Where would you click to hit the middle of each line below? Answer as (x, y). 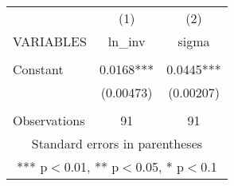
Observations (49, 120)
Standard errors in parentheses (117, 143)
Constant (38, 69)
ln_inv (127, 41)
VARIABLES (50, 41)
